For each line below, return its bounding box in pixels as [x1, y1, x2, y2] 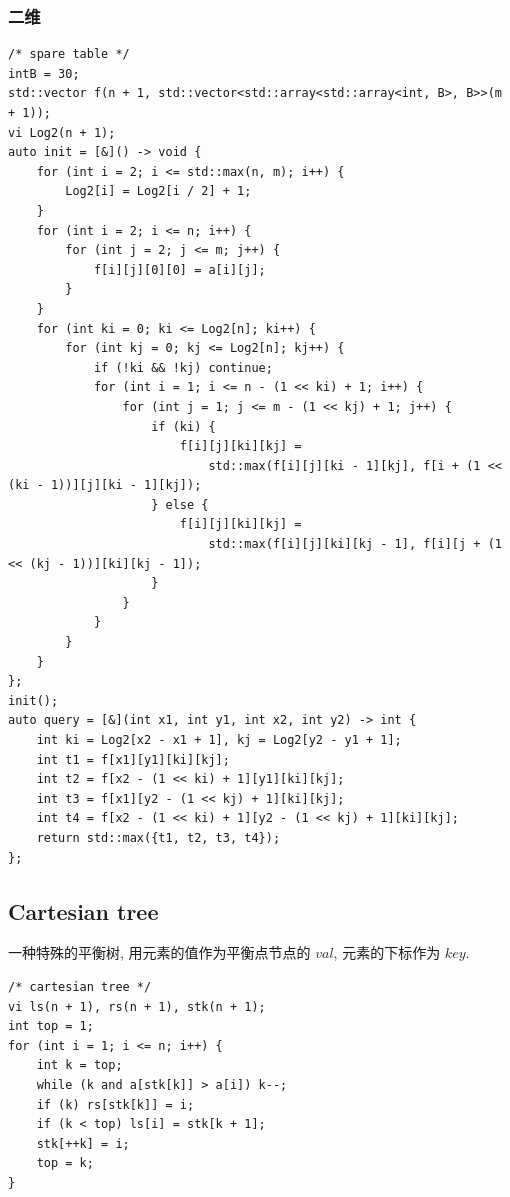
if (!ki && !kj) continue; [93, 360, 273, 375]
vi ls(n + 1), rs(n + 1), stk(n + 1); [8, 999, 266, 1014]
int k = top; [36, 1058, 123, 1073]
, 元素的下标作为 [333, 942, 441, 963]
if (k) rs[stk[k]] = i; [36, 1097, 195, 1112]
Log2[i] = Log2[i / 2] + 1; [65, 184, 252, 199]
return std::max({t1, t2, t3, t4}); [36, 830, 281, 845]
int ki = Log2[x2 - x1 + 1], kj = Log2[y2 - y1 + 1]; [36, 733, 402, 747]
